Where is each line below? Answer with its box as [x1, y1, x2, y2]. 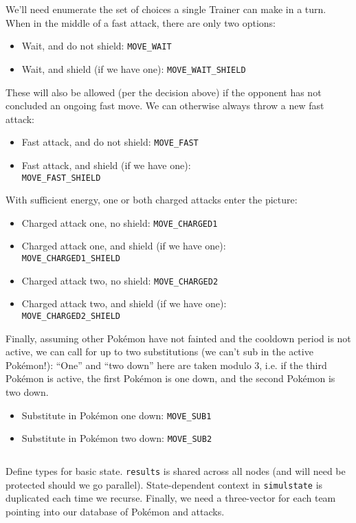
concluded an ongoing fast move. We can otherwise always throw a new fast [5, 98, 324, 113]
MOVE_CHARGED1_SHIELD [21, 254, 120, 264]
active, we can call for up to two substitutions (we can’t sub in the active [5, 344, 313, 359]
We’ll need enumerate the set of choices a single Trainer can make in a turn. [5, 2, 326, 16]
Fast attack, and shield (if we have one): [21, 157, 191, 172]
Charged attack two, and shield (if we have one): [21, 296, 227, 311]
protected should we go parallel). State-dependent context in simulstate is [5, 477, 323, 491]
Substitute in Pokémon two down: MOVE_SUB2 [21, 431, 212, 445]
